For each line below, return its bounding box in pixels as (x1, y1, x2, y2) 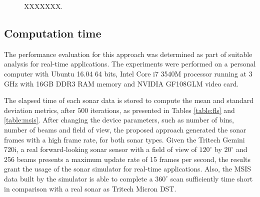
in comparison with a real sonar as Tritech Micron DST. (4, 183, 176, 193)
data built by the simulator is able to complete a (4, 173, 153, 183)
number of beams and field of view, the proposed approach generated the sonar (4, 124, 246, 134)
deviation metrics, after (4, 104, 75, 115)
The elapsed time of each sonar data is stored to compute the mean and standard (4, 95, 254, 105)
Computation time (4, 25, 101, 40)
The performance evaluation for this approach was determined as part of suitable (4, 48, 252, 59)
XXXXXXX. (24, 1, 63, 11)
